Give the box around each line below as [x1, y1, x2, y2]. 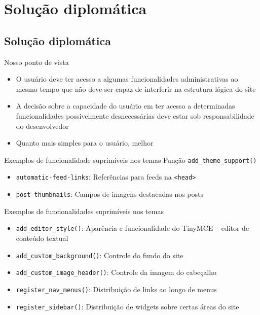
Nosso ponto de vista [4, 56, 69, 67]
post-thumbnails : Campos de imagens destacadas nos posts [16, 189, 204, 199]
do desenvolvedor [16, 120, 69, 131]
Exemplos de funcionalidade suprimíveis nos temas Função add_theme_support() [4, 154, 257, 165]
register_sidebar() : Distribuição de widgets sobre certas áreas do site [16, 301, 239, 311]
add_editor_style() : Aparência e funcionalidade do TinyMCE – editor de [16, 223, 249, 233]
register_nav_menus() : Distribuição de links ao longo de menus [16, 284, 217, 294]
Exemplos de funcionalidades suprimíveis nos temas [4, 205, 164, 216]
